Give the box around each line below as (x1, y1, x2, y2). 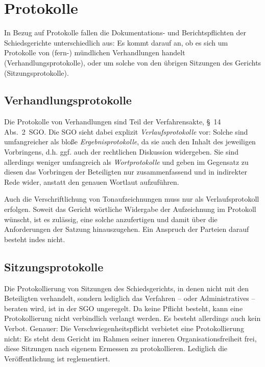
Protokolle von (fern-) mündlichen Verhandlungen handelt (4, 47, 185, 58)
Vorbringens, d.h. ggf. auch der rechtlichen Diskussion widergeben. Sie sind (4, 146, 238, 157)
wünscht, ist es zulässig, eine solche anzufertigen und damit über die (4, 213, 218, 224)
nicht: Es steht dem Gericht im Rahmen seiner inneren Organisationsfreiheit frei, (4, 333, 257, 343)
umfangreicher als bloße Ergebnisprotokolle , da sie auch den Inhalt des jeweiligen (4, 136, 256, 147)
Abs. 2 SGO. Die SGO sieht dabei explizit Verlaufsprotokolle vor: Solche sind (4, 126, 248, 137)
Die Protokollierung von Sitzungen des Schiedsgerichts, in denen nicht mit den (4, 283, 249, 293)
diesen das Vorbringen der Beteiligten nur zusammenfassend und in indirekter (4, 166, 248, 177)
